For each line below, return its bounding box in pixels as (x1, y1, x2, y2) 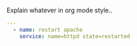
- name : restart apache (13, 26, 83, 33)
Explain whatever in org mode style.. (6, 6, 113, 14)
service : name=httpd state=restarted (19, 33, 131, 40)
